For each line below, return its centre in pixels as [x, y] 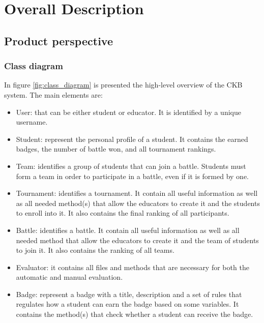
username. [32, 122]
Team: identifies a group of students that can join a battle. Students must [131, 166]
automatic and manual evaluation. [69, 277]
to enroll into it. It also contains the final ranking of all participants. [123, 213]
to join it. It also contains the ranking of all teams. [95, 250]
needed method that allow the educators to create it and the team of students [137, 240]
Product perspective [58, 40]
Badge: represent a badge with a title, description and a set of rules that [129, 294]
